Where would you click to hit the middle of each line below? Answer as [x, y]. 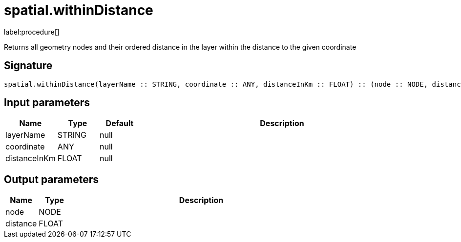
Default [120, 123]
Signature [28, 66]
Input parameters [47, 103]
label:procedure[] [32, 32]
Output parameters [51, 179]
